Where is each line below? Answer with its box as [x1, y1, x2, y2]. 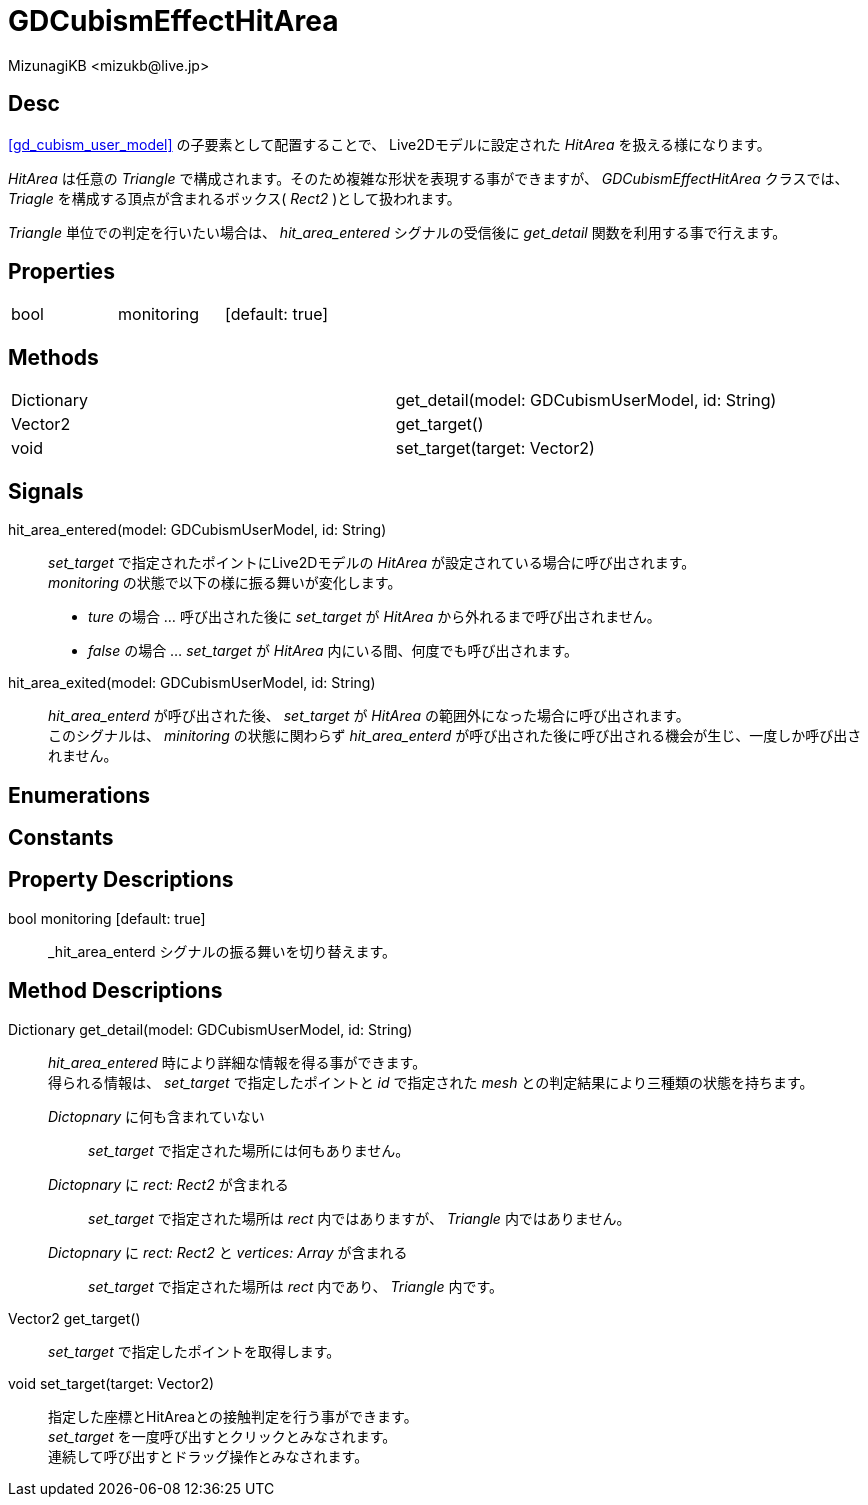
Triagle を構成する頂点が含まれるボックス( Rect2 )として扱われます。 [8, 189, 461, 207]
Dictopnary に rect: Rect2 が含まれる [48, 1175, 289, 1193]
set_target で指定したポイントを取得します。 [48, 1342, 341, 1360]
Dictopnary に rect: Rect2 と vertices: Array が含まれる [48, 1243, 408, 1261]
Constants [8, 824, 114, 850]
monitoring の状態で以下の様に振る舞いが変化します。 [48, 574, 402, 592]
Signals [8, 478, 84, 504]
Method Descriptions [8, 978, 223, 1004]
